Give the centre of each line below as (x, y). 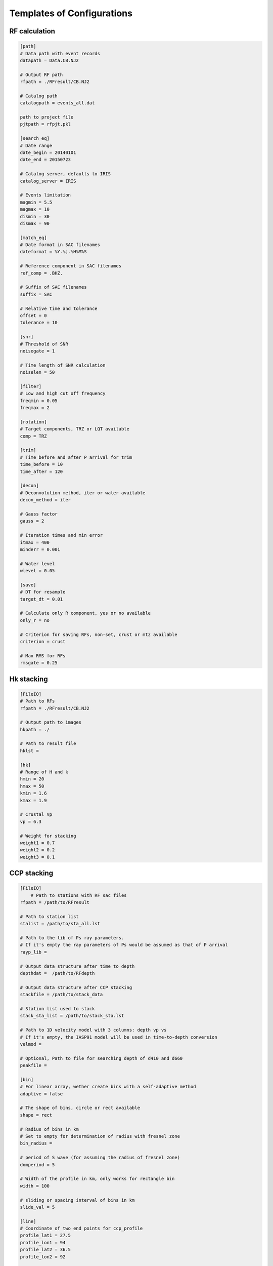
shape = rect (36, 1115)
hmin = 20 (32, 779)
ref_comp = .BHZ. (41, 273)
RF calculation (32, 31)
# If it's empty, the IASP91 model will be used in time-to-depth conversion (119, 1037)
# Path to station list (50, 916)
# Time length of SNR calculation (63, 365)
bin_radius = (36, 1143)
